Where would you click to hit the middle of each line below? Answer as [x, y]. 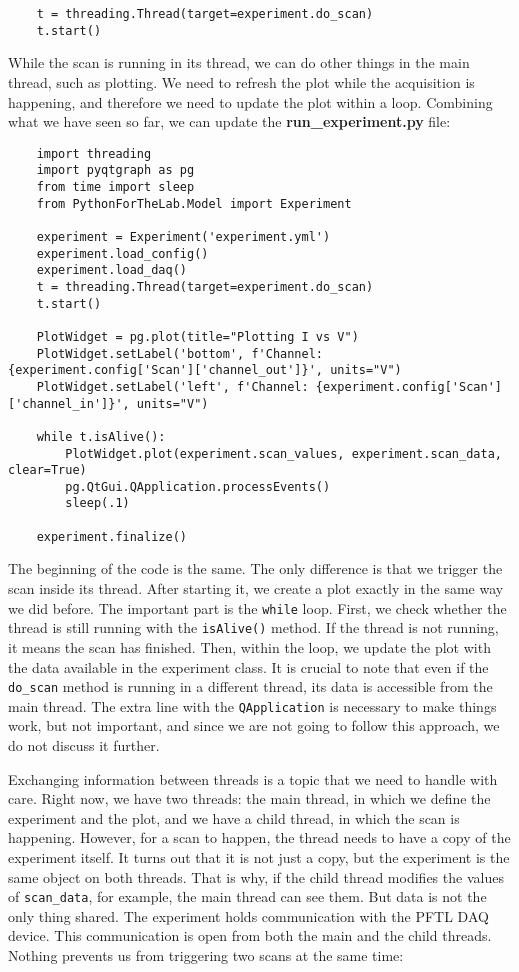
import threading [94, 153]
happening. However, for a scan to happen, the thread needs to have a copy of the [259, 837]
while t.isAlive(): [101, 436]
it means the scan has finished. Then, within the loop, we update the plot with [249, 646]
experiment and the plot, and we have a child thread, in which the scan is [234, 817]
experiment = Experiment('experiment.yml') [183, 236]
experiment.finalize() [111, 536]
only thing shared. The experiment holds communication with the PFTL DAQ [248, 915]
